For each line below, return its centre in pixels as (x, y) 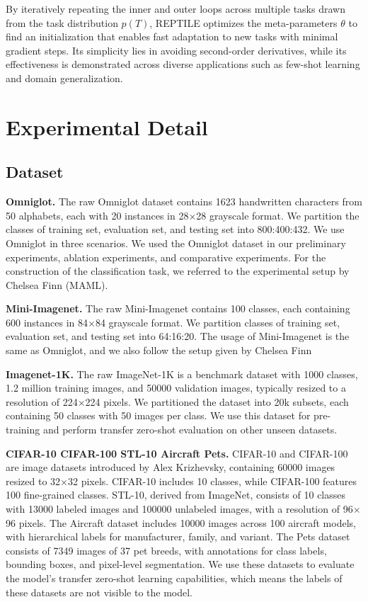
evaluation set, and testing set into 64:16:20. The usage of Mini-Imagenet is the (178, 336)
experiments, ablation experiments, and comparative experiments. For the (166, 257)
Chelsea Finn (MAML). (57, 284)
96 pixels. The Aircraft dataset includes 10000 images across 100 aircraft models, (181, 522)
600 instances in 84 (47, 322)
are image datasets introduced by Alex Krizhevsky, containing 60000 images (171, 467)
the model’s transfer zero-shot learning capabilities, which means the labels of (174, 578)
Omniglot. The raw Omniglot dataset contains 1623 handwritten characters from (184, 201)
